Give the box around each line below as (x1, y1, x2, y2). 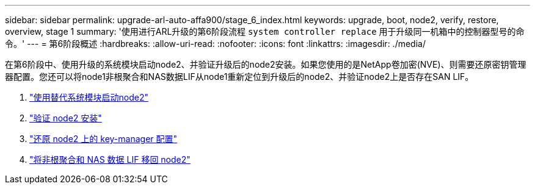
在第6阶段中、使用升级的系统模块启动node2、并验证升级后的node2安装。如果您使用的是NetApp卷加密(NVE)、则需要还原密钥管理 (5, 59, 526, 70)
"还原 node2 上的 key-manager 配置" (29, 134, 178, 144)
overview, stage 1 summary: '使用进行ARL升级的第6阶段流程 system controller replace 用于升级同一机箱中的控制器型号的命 (5, 26, 525, 37)
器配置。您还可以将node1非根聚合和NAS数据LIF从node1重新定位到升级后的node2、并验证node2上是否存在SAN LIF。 (5, 71, 474, 82)
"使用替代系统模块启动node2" (29, 92, 148, 102)
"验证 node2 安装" (29, 113, 102, 123)
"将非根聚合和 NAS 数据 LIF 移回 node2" (29, 154, 191, 165)
